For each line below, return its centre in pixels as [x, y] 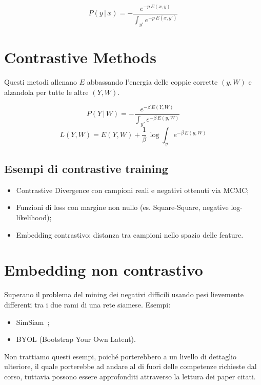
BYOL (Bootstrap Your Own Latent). [76, 339]
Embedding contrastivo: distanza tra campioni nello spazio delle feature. [130, 234]
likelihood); [34, 217]
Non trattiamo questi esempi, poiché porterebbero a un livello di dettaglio [120, 356]
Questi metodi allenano [41, 82]
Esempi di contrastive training [86, 169]
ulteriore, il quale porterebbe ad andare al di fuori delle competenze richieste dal [130, 366]
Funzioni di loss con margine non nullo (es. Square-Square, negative [122, 207]
